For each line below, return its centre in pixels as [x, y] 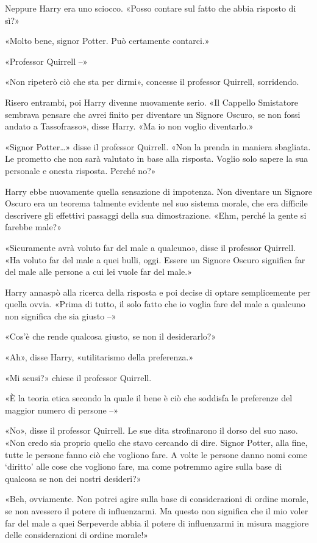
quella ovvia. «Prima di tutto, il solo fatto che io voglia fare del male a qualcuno [155, 304]
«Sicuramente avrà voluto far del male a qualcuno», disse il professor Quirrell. [151, 247]
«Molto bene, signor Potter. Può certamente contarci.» [107, 41]
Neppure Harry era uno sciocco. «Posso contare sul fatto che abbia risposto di [151, 8]
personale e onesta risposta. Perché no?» [80, 170]
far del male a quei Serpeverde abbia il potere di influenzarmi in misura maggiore [157, 523]
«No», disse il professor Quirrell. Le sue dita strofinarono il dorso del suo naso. [151, 430]
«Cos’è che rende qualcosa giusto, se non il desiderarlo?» [111, 336]
